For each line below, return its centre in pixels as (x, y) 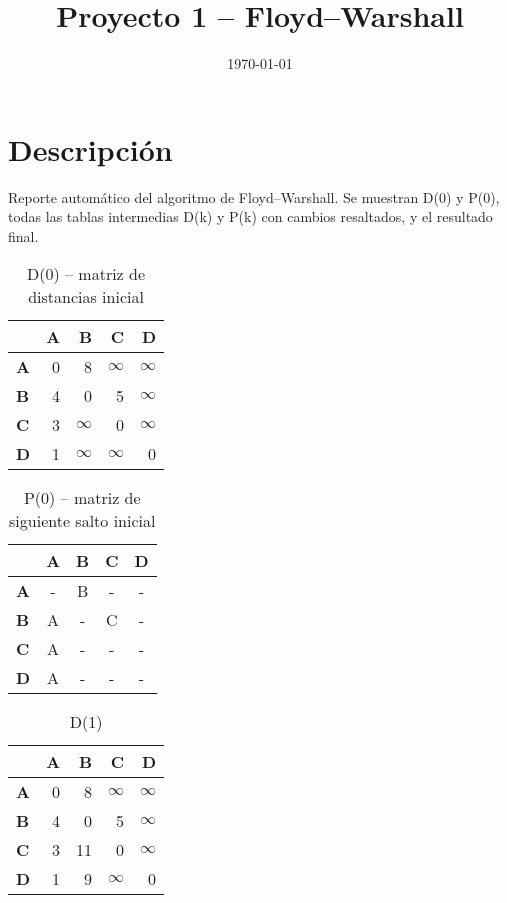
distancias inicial (86, 297)
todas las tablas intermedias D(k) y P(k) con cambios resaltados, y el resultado (250, 216)
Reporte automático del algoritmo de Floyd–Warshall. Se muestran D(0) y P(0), (254, 196)
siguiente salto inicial (82, 521)
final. (23, 235)
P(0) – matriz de (82, 498)
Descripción (90, 148)
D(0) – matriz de (86, 274)
